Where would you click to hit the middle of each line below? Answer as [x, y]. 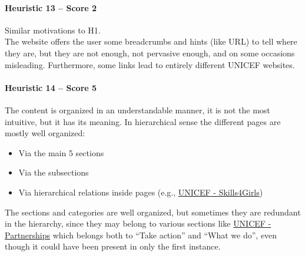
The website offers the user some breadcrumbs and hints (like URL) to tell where [151, 41]
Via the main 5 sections [61, 152]
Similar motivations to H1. [53, 30]
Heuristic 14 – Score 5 [51, 87]
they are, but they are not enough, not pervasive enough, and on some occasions [150, 53]
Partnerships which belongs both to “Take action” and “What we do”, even [141, 235]
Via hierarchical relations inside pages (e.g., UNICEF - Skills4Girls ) [141, 192]
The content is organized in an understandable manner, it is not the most [137, 110]
